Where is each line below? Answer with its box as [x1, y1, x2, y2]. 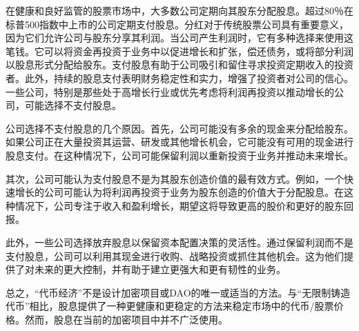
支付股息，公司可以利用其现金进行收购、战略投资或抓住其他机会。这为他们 [6, 248, 344, 263]
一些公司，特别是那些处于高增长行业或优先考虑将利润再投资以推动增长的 [6, 84, 334, 99]
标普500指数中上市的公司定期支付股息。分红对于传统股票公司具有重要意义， [6, 17, 349, 31]
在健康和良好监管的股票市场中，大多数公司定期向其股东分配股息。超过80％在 [6, 3, 353, 17]
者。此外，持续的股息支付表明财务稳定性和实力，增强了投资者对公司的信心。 [6, 70, 353, 85]
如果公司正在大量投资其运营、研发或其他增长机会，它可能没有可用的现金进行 [6, 134, 353, 149]
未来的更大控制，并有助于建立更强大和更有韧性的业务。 [34, 262, 286, 277]
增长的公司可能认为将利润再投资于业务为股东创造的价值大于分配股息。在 [14, 185, 344, 199]
